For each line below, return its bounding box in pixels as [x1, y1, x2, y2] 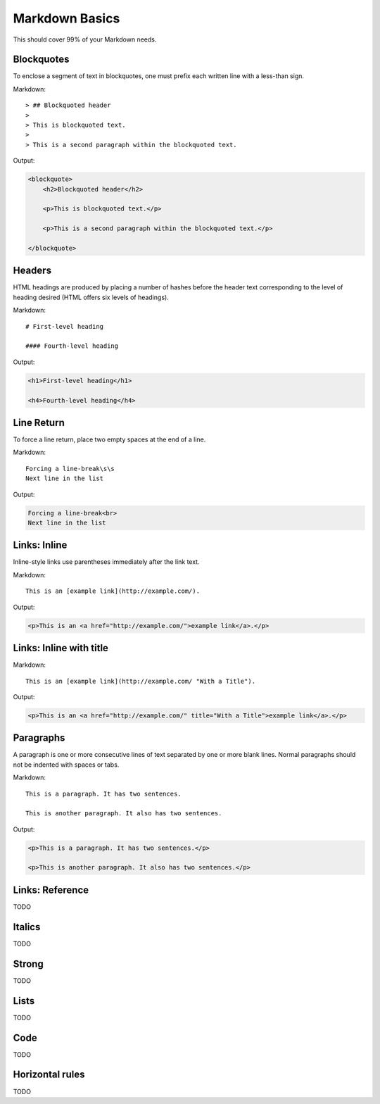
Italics [13, 921, 41, 933]
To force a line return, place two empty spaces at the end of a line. [13, 435, 206, 444]
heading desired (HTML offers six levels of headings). [13, 293, 169, 301]
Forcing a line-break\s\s [25, 465, 115, 472]
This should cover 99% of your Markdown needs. [13, 35, 157, 44]
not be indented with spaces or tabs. [13, 760, 120, 769]
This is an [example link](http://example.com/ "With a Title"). [25, 677, 256, 685]
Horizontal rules [13, 1069, 85, 1081]
